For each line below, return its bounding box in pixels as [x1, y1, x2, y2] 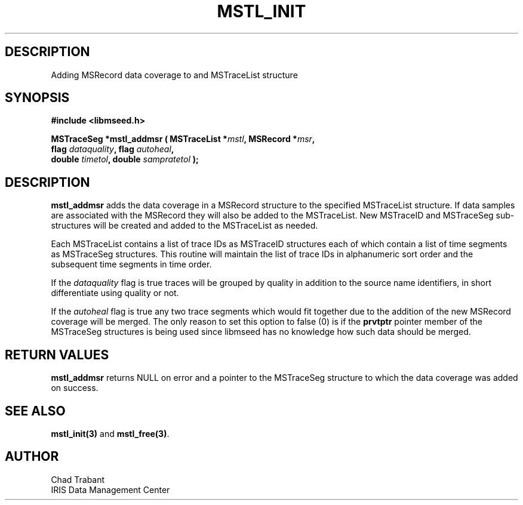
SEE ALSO [5, 403, 66, 418]
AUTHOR [5, 449, 59, 464]
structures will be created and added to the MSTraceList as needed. [51, 220, 318, 231]
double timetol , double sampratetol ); [51, 154, 199, 165]
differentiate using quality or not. [51, 288, 179, 298]
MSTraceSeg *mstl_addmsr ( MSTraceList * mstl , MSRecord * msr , [51, 134, 315, 144]
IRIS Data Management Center [51, 484, 170, 495]
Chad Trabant [51, 474, 105, 485]
